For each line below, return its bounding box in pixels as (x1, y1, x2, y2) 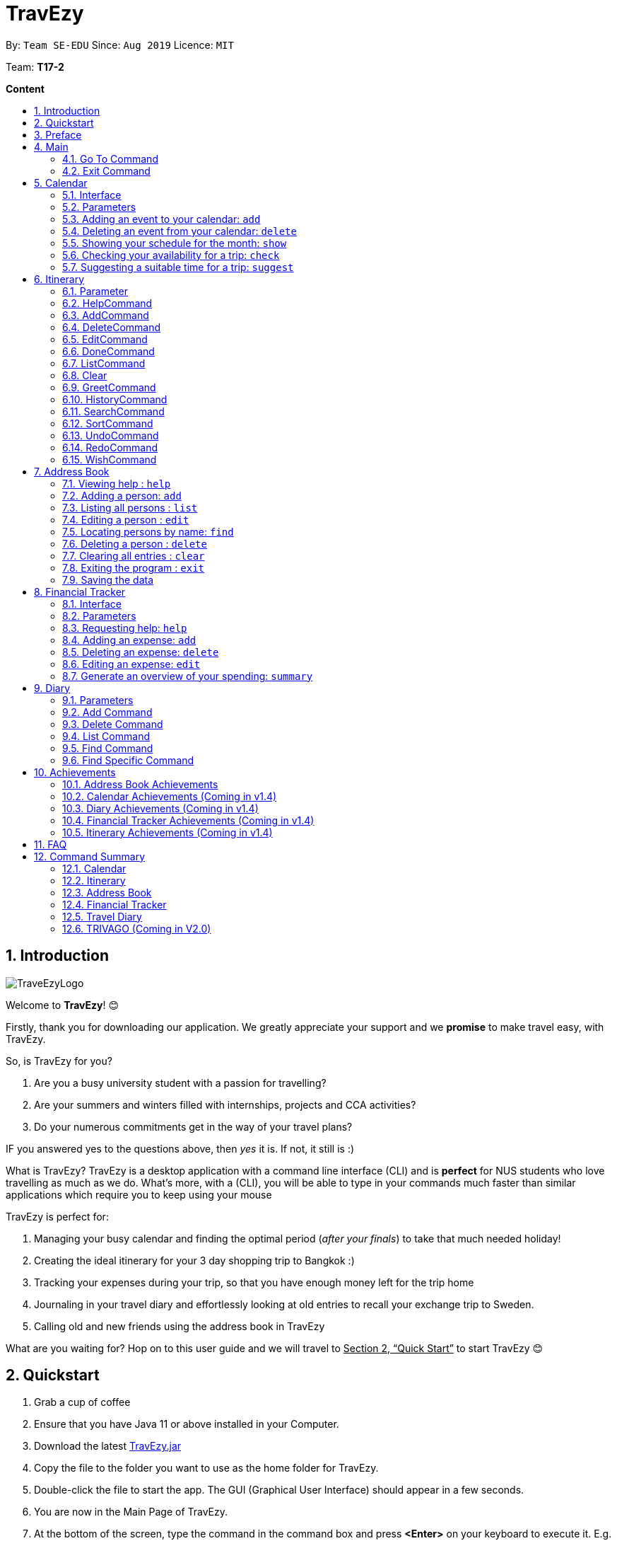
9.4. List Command (62, 729, 150, 742)
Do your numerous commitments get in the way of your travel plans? (34, 1120, 353, 1133)
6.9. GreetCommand (62, 381, 156, 393)
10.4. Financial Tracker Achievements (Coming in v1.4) (62, 814, 315, 826)
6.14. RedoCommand (62, 441, 158, 454)
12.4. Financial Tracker (62, 898, 167, 911)
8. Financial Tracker (34, 585, 126, 598)
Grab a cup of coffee (34, 1396, 131, 1409)
